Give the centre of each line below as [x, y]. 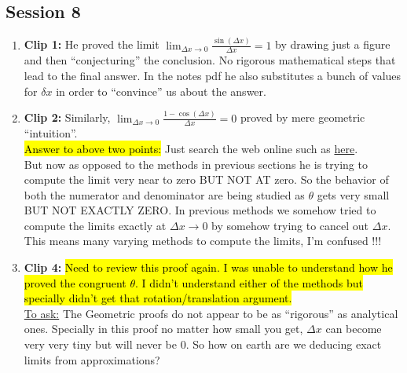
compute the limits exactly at [95, 225]
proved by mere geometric [302, 117]
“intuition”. [51, 133]
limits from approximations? [92, 359]
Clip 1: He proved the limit [92, 44]
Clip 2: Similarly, [67, 117]
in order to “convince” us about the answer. [161, 91]
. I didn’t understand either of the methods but [249, 282]
